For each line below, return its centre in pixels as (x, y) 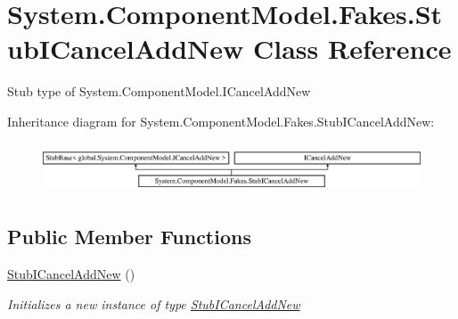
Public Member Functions (129, 237)
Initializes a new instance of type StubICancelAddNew (154, 303)
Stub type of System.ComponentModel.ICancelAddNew (159, 91)
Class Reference (352, 49)
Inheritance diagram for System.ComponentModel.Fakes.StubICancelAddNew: (221, 121)
